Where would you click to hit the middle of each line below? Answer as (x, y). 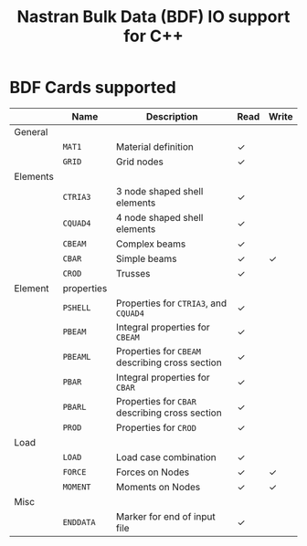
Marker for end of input (166, 516)
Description (172, 116)
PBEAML (77, 357)
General (31, 131)
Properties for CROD (156, 427)
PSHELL (77, 307)
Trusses (133, 273)
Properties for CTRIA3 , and (171, 303)
